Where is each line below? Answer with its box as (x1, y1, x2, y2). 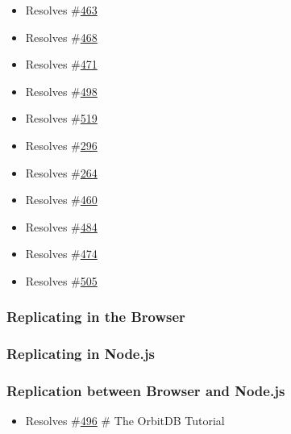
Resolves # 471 (25, 56, 98, 73)
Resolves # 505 (25, 272, 98, 289)
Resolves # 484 (25, 218, 98, 235)
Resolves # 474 (25, 245, 98, 262)
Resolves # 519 (25, 110, 98, 127)
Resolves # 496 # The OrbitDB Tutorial (25, 412, 225, 429)
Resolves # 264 (25, 164, 98, 181)
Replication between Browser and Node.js (6, 381, 285, 401)
